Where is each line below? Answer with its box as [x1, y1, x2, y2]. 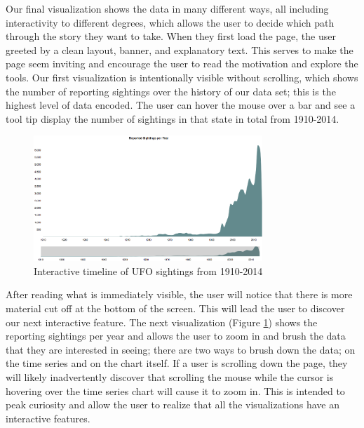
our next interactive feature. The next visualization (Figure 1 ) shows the [6, 314, 318, 329]
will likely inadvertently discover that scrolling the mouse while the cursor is [6, 369, 334, 384]
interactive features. [6, 410, 90, 425]
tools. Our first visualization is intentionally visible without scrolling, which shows [6, 69, 358, 84]
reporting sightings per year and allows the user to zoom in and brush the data [6, 328, 346, 343]
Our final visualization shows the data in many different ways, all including [6, 1, 329, 15]
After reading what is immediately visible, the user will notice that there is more [6, 287, 353, 302]
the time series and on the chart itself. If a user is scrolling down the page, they [6, 356, 348, 370]
